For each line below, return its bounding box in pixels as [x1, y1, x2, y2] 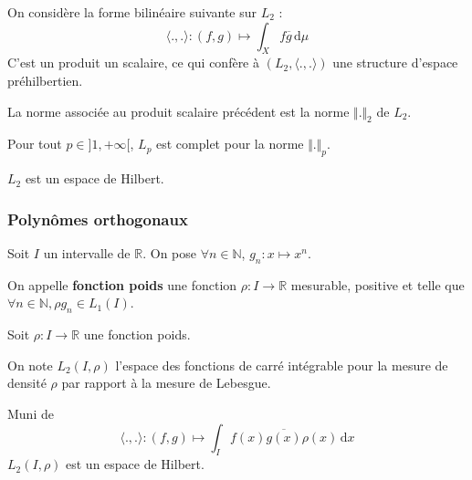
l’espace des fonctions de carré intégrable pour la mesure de [115, 355, 448, 374]
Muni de [7, 403, 54, 423]
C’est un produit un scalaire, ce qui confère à [7, 53, 259, 72]
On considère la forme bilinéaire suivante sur [7, 3, 257, 21]
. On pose [142, 243, 196, 262]
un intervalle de [43, 243, 131, 262]
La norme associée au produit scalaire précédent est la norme [7, 101, 350, 120]
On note [7, 355, 53, 374]
